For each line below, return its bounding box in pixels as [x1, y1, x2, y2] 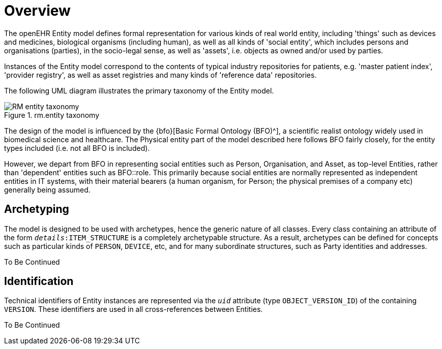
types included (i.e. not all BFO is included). [4, 143, 150, 152]
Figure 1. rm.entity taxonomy [4, 110, 99, 119]
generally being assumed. [4, 185, 91, 194]
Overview [4, 2, 71, 19]
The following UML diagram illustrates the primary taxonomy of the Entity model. [4, 86, 274, 95]
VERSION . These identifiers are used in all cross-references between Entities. [4, 305, 263, 314]
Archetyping [4, 203, 69, 216]
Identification [4, 275, 74, 288]
